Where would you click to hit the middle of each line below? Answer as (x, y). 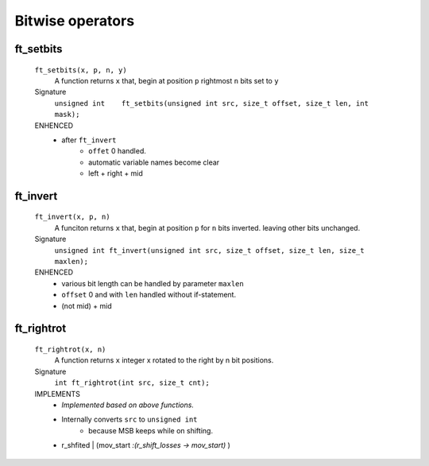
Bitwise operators (75, 21)
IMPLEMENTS (58, 394)
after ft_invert (89, 140)
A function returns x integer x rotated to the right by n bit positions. (164, 360)
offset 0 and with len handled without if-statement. (149, 295)
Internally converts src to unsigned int (129, 419)
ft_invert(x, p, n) (72, 217)
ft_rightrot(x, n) (70, 349)
